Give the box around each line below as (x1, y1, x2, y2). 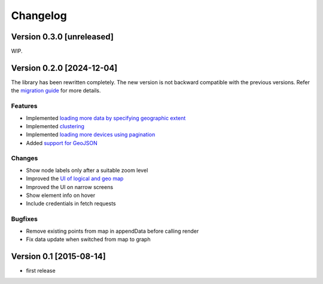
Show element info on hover (26, 192, 96, 199)
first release (26, 267, 56, 274)
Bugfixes (11, 215, 38, 223)
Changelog (11, 9, 67, 22)
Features (11, 102, 38, 110)
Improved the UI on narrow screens (26, 183, 114, 190)
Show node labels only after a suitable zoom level (26, 166, 148, 174)
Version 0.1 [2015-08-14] (11, 251, 106, 261)
